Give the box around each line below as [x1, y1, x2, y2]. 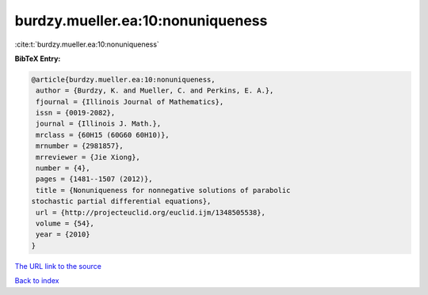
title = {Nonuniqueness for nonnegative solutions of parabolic [36, 186, 291, 195]
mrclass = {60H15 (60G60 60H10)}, [36, 130, 170, 139]
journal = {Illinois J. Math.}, [36, 119, 162, 128]
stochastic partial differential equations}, [31, 197, 212, 206]
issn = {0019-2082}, [36, 108, 116, 118]
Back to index [14, 276, 59, 286]
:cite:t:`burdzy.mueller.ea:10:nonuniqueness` [14, 40, 160, 49]
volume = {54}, [36, 219, 95, 228]
